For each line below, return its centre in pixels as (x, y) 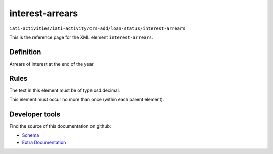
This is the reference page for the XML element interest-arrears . (81, 37)
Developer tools (35, 114)
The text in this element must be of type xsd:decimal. (65, 90)
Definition (25, 52)
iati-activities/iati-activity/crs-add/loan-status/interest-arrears (97, 28)
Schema (31, 135)
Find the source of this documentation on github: (60, 126)
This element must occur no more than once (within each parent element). (87, 100)
